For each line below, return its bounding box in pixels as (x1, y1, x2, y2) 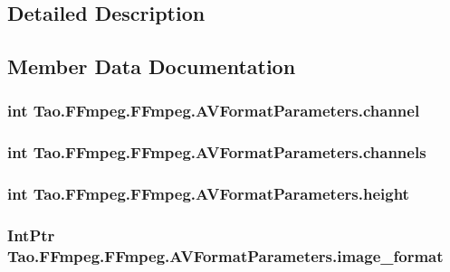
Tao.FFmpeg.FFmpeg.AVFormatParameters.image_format (7, 244, 444, 267)
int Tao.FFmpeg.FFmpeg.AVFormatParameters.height (7, 183, 409, 205)
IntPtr (7, 224, 55, 247)
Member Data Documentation (7, 52, 296, 80)
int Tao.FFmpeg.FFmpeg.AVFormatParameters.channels (7, 141, 426, 164)
